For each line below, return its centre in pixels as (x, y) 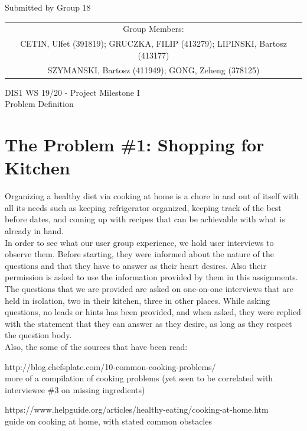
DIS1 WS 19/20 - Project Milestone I (72, 92)
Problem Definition (39, 104)
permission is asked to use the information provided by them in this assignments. (151, 277)
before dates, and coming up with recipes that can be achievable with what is (145, 219)
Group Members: (153, 29)
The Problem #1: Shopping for (135, 145)
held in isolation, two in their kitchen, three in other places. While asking (138, 300)
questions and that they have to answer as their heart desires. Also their (135, 265)
